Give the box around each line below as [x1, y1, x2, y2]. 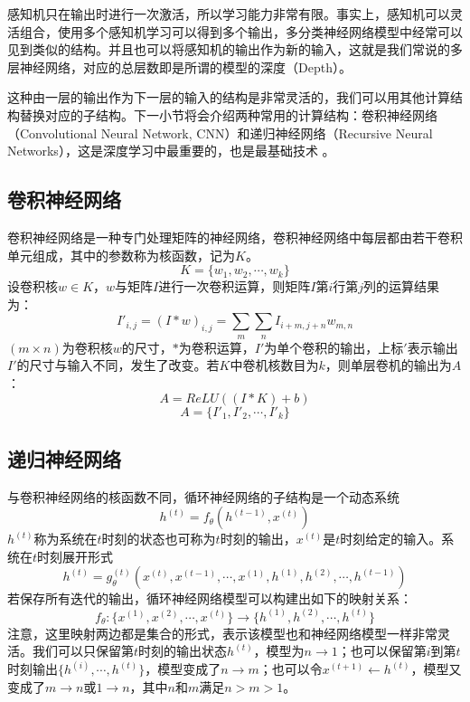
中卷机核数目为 [230, 356, 319, 375]
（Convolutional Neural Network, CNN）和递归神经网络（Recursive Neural [7, 123, 433, 142]
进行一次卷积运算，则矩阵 [158, 277, 311, 296]
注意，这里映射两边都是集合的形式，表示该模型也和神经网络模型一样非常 [7, 623, 437, 642]
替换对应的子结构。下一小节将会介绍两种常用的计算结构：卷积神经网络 [19, 105, 437, 124]
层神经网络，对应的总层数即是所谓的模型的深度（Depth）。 [7, 57, 352, 76]
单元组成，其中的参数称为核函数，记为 [7, 245, 235, 264]
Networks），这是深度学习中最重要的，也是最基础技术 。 [7, 141, 335, 160]
